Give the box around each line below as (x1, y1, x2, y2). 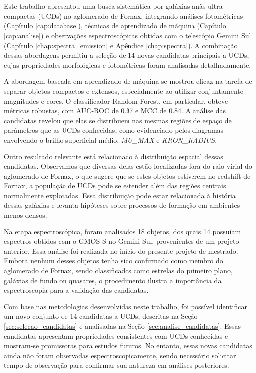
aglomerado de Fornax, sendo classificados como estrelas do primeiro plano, (4, 265, 233, 276)
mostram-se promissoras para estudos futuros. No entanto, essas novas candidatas (4, 340, 252, 351)
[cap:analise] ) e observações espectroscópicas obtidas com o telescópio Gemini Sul (4, 30, 251, 40)
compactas (4, 10, 36, 21)
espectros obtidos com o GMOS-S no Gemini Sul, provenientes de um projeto (4, 236, 239, 246)
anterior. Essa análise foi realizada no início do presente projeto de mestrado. (4, 245, 238, 256)
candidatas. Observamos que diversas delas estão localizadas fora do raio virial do (4, 161, 252, 171)
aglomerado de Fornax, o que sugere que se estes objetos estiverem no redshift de (4, 170, 251, 181)
